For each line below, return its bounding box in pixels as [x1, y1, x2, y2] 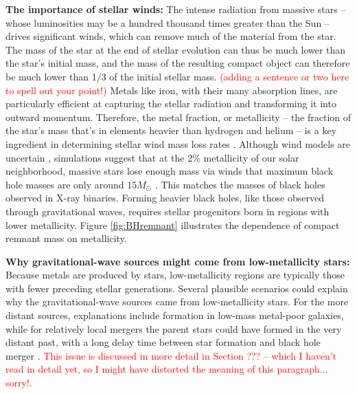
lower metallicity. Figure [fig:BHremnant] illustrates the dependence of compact [5, 217, 340, 232]
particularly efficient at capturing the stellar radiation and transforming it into [5, 96, 336, 111]
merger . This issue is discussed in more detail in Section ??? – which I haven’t [5, 348, 337, 362]
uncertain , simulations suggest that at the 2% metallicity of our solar [5, 150, 299, 164]
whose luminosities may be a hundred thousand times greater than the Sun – [5, 15, 330, 30]
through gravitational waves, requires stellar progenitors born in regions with [5, 204, 330, 218]
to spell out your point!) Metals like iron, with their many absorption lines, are [5, 83, 338, 97]
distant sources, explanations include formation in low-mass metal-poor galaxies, [5, 308, 344, 322]
